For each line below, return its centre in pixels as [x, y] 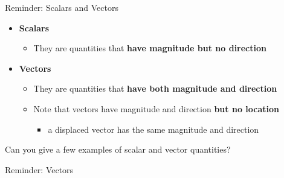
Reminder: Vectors [39, 169]
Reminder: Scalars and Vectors [62, 7]
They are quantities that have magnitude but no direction [150, 48]
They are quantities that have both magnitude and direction [155, 88]
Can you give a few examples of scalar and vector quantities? [118, 149]
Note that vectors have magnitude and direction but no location [156, 108]
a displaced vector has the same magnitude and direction [153, 129]
